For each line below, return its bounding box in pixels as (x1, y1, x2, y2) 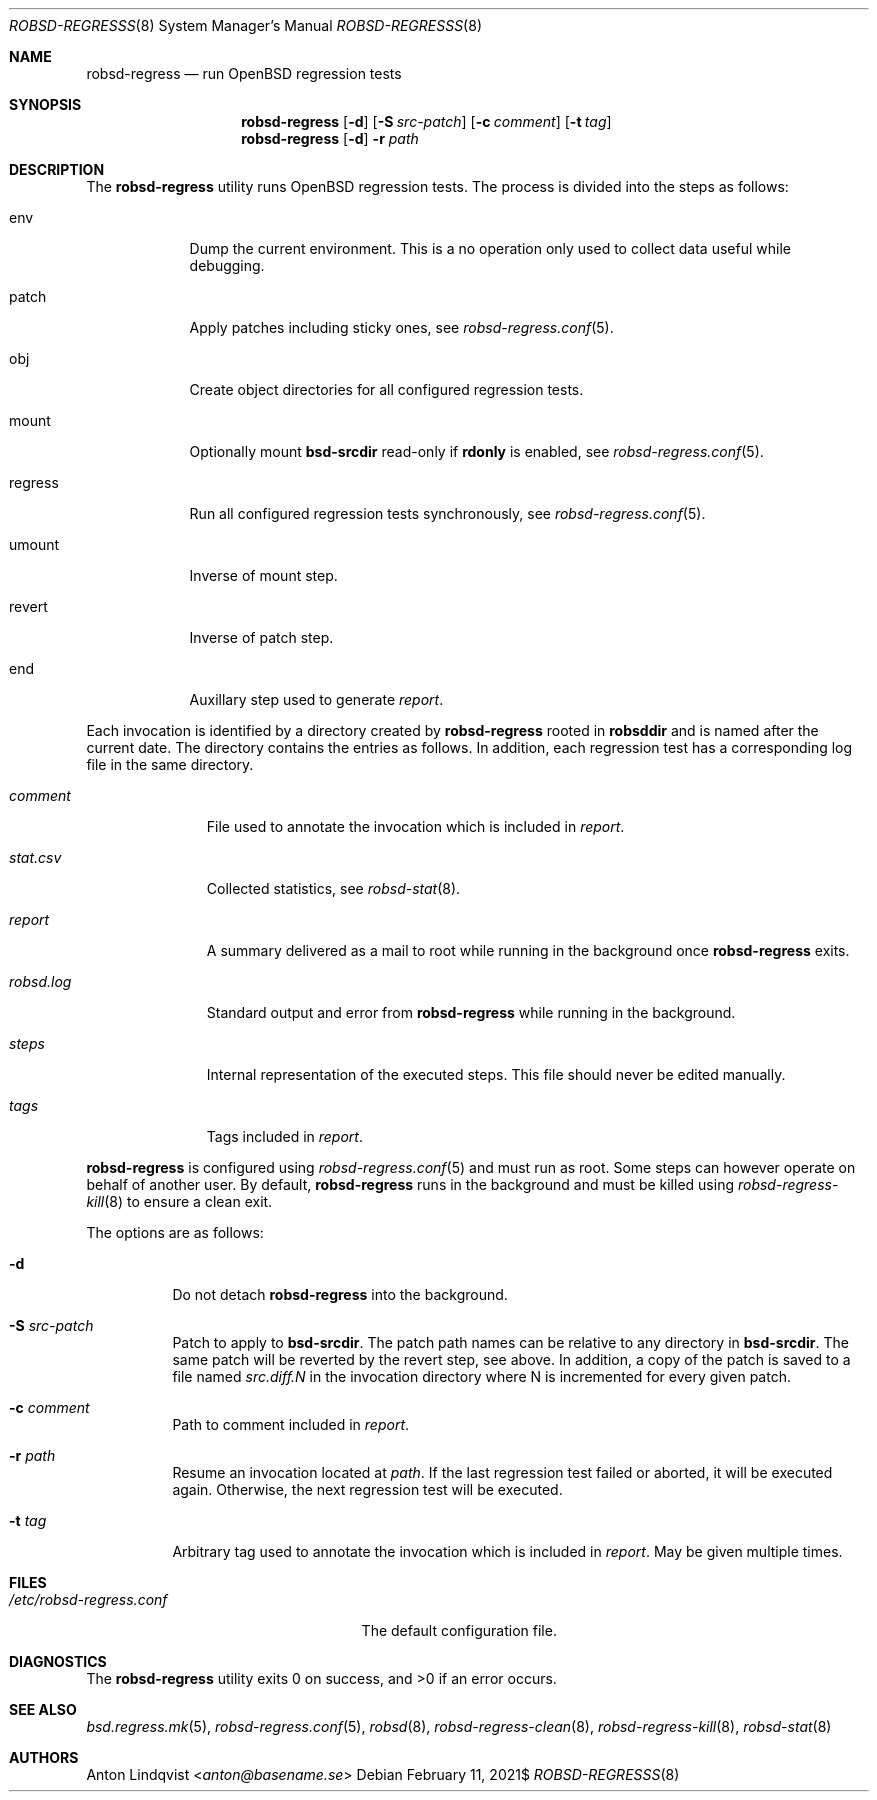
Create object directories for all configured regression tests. (189, 381, 584, 398)
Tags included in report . (206, 1128, 363, 1145)
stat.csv (9, 849, 62, 866)
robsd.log (9, 973, 72, 990)
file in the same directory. (86, 756, 254, 773)
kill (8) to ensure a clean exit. (86, 1193, 273, 1210)
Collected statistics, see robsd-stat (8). (206, 880, 461, 897)
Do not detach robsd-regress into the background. (172, 1286, 508, 1303)
